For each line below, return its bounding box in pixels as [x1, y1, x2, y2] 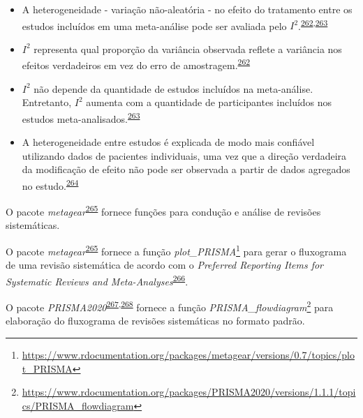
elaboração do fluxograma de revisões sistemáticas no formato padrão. [6, 313, 305, 328]
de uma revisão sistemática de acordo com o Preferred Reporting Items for [6, 257, 324, 272]
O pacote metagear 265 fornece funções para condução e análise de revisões [6, 202, 321, 218]
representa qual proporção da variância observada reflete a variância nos [34, 41, 342, 56]
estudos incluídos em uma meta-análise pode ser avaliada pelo [22, 18, 287, 33]
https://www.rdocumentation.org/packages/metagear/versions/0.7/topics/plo [22, 347, 355, 361]
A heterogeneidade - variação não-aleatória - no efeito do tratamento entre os [22, 2, 353, 16]
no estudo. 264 [22, 176, 79, 193]
